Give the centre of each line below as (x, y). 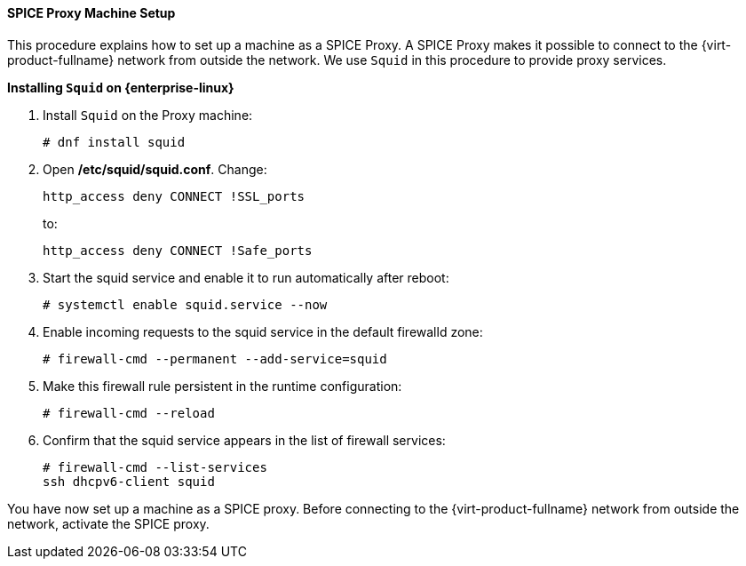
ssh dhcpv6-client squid (129, 481)
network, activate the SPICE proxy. (108, 523)
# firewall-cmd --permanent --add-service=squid (215, 359)
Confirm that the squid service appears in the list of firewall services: (244, 440)
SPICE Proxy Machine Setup (91, 13)
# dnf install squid (114, 142)
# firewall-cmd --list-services (155, 467)
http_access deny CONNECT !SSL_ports (174, 196)
